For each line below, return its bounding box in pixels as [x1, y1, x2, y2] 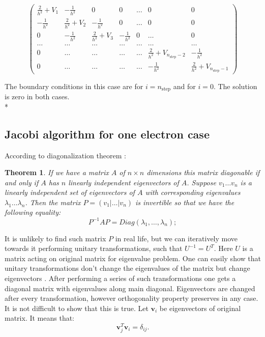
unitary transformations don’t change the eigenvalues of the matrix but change [5, 263, 250, 273]
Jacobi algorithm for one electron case [5, 126, 210, 142]
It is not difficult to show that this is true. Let [5, 302, 149, 313]
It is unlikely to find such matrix [5, 233, 106, 243]
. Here [214, 243, 233, 254]
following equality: [5, 207, 61, 217]
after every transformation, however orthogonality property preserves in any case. [5, 293, 258, 303]
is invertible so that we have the [135, 196, 234, 207]
